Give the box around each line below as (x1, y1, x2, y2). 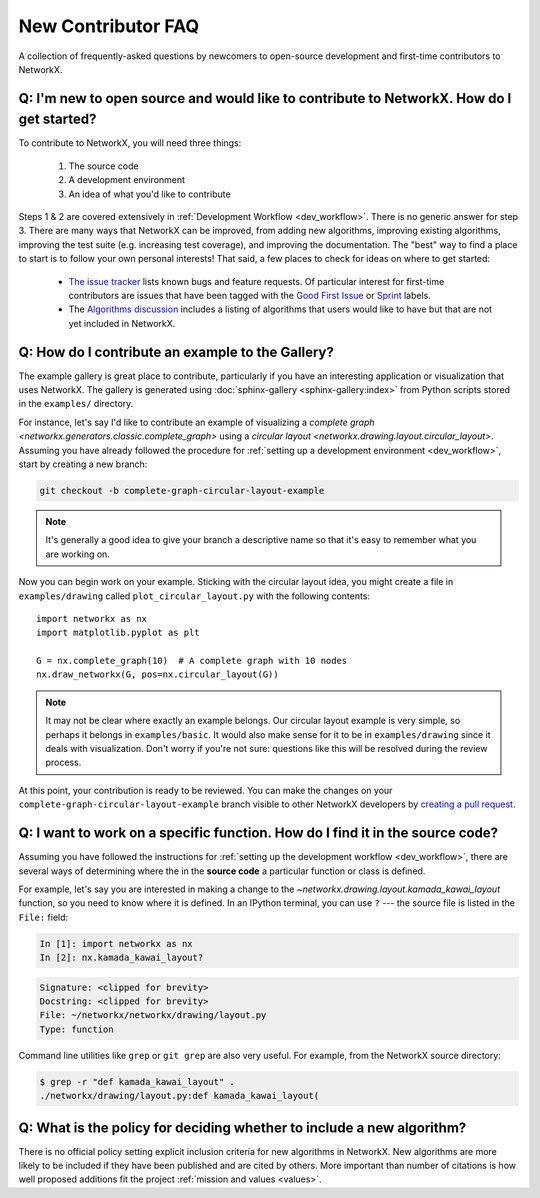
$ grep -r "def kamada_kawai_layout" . (39, 1076, 235, 1087)
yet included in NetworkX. (68, 317, 176, 329)
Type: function (39, 1023, 114, 1035)
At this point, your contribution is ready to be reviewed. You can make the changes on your (18, 784, 393, 796)
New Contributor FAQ (18, 15, 200, 37)
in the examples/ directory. (18, 398, 134, 410)
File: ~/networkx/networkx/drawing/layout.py (39, 1010, 267, 1021)
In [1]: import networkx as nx (39, 938, 194, 949)
